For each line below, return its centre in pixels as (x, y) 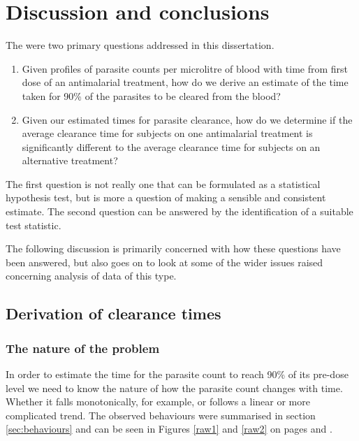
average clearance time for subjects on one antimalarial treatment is (167, 133)
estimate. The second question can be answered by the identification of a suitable (179, 211)
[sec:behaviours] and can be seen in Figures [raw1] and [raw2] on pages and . (169, 429)
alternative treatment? (70, 160)
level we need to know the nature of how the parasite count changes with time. (174, 388)
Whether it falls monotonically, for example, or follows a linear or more (158, 402)
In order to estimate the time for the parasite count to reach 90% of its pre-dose (177, 374)
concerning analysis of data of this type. (91, 276)
